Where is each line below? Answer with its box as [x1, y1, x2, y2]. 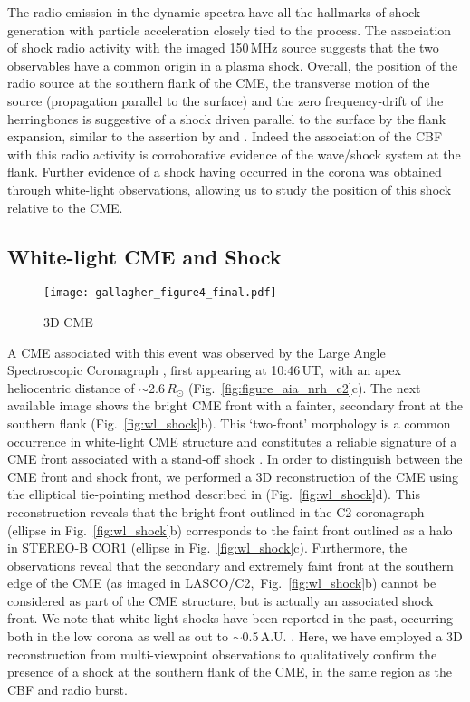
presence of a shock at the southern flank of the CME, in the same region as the [7, 662, 453, 681]
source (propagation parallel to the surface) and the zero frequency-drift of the [7, 91, 444, 110]
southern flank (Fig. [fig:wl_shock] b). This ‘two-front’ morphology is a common [7, 413, 451, 432]
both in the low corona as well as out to [7, 627, 229, 646]
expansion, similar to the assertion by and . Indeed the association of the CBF [7, 127, 443, 146]
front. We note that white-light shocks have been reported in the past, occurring [7, 609, 453, 628]
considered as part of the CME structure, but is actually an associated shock [7, 591, 434, 610]
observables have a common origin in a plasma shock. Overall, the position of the [7, 55, 458, 74]
